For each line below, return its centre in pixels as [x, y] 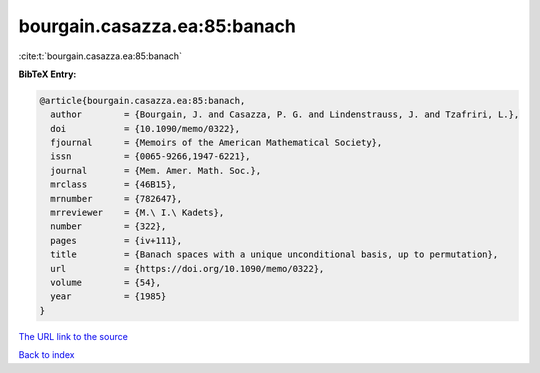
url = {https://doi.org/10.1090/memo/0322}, [187, 268]
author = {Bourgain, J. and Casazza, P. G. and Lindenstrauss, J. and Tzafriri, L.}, [285, 114]
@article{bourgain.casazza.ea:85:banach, [142, 100]
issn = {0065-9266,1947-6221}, [150, 156]
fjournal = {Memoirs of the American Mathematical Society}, [216, 143]
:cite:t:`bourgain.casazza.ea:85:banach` [100, 56]
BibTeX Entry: [47, 74]
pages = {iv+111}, [116, 240]
